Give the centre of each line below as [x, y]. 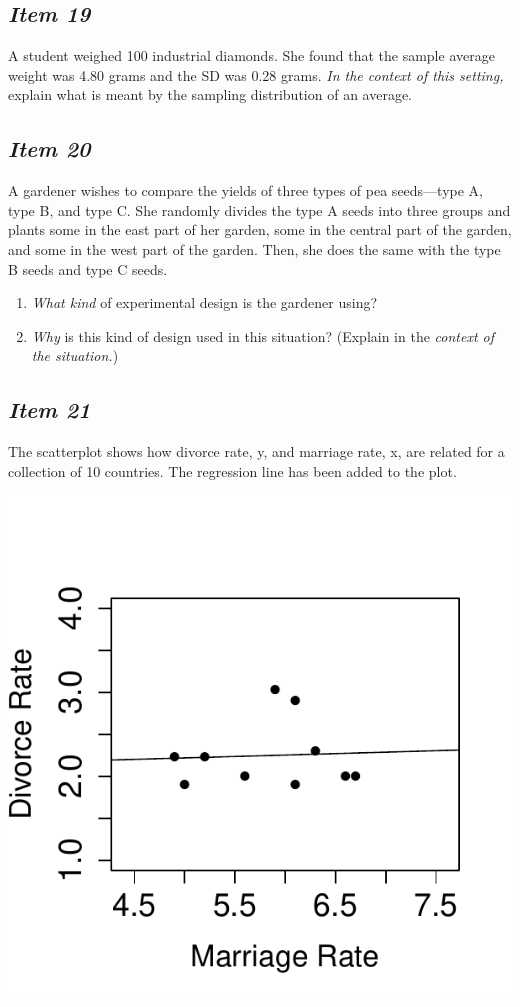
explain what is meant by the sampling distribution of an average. [210, 94]
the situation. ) [75, 355]
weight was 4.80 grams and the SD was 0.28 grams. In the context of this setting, [256, 74]
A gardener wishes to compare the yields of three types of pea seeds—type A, [246, 190]
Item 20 [49, 148]
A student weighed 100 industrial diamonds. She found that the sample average [251, 55]
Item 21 [49, 409]
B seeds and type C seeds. [88, 268]
